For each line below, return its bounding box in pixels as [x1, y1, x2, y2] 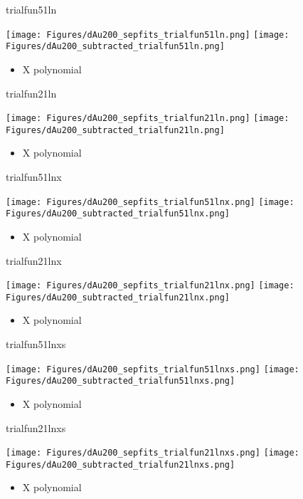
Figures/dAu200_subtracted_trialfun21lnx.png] [6, 292, 230, 303]
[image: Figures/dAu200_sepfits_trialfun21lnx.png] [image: [6, 280, 294, 291]
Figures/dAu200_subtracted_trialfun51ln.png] [6, 41, 225, 52]
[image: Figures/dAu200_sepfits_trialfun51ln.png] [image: [6, 29, 289, 40]
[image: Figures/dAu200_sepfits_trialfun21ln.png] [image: [6, 113, 289, 124]
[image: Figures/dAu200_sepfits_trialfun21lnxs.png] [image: [6, 448, 299, 458]
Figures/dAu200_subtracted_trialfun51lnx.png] [6, 209, 230, 219]
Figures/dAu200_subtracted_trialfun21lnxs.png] [6, 459, 235, 470]
